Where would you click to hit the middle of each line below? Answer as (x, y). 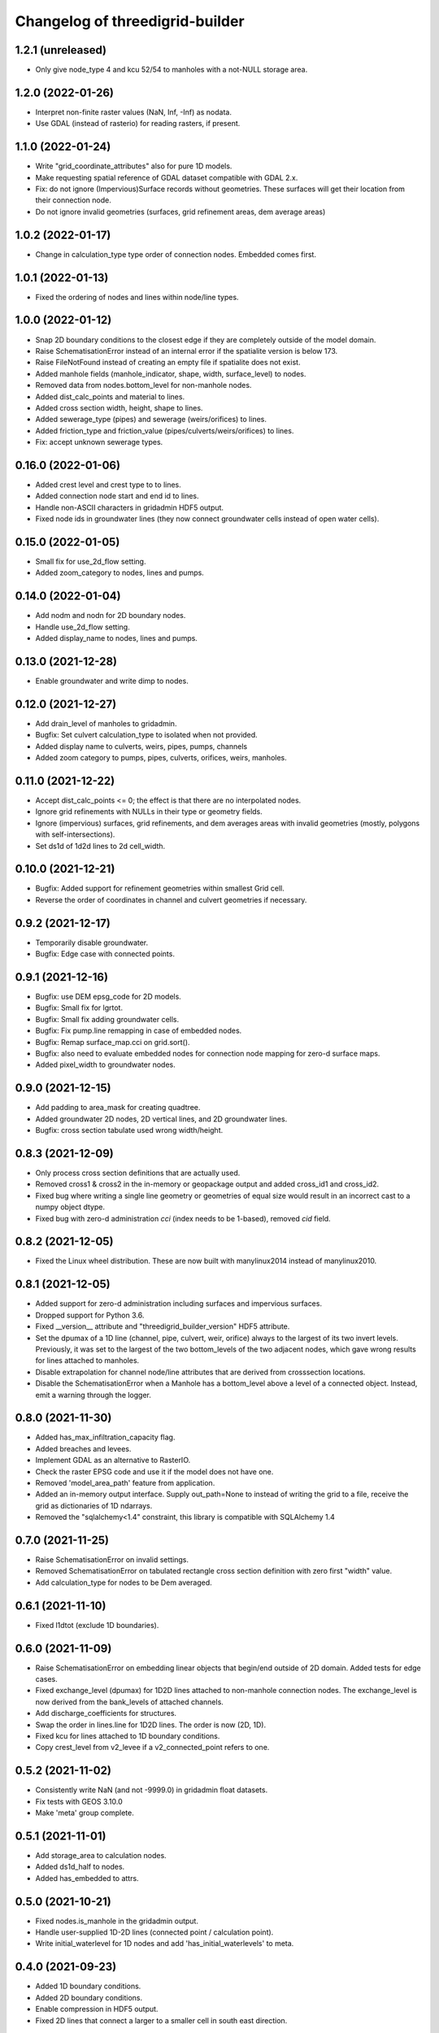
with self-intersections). (75, 834)
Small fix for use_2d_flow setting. (91, 562)
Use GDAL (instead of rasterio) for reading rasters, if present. (138, 124)
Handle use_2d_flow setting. (83, 627)
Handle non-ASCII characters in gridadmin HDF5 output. (129, 507)
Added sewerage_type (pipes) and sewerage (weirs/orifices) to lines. (151, 420)
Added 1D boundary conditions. (88, 1986)
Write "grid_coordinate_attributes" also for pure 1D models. (134, 166)
